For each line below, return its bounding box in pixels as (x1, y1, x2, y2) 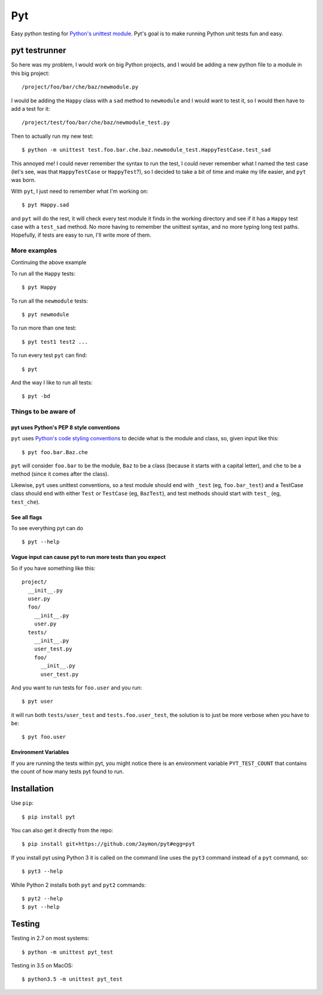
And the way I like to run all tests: (11, 379, 93, 386)
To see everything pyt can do (11, 525, 84, 532)
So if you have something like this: (11, 564, 96, 571)
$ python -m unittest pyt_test (22, 948, 114, 955)
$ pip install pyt (22, 813, 76, 820)
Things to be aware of (11, 407, 76, 416)
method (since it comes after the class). (11, 470, 109, 477)
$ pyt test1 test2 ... (22, 338, 89, 345)
